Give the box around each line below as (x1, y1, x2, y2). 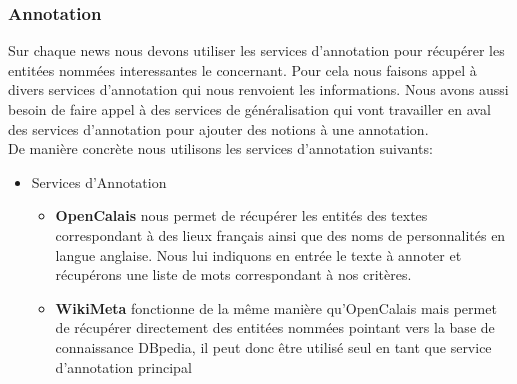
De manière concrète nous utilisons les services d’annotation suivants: (8, 138, 433, 159)
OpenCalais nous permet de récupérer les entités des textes (55, 205, 428, 226)
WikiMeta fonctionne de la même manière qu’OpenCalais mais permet (55, 297, 497, 318)
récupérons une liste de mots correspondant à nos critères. (55, 264, 412, 285)
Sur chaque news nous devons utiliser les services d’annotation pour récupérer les (8, 40, 505, 61)
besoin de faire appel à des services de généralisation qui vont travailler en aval (8, 99, 491, 119)
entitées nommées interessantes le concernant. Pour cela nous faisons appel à (8, 59, 477, 80)
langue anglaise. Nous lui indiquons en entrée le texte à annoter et (55, 244, 462, 265)
